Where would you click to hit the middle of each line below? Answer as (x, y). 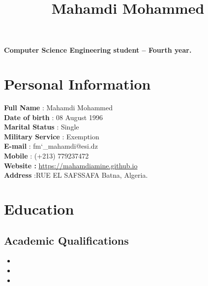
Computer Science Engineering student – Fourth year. (98, 50)
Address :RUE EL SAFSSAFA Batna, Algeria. (76, 175)
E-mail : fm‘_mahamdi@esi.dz (51, 146)
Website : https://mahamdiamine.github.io (71, 165)
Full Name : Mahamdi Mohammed (59, 108)
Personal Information (77, 84)
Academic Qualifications (66, 240)
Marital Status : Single (42, 127)
